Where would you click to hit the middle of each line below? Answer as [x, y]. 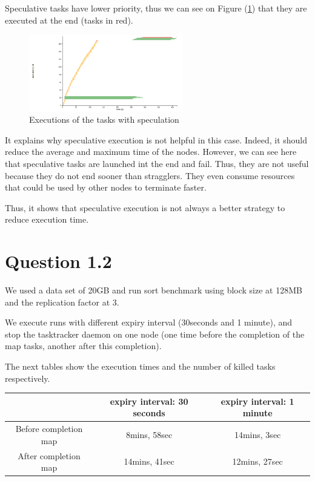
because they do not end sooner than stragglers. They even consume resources [150, 175]
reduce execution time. [47, 219]
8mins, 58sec [149, 434]
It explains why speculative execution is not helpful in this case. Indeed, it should [156, 139]
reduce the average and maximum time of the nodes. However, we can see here [151, 152]
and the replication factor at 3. [62, 302]
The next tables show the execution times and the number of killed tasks [140, 366]
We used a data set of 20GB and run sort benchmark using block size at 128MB [154, 290]
